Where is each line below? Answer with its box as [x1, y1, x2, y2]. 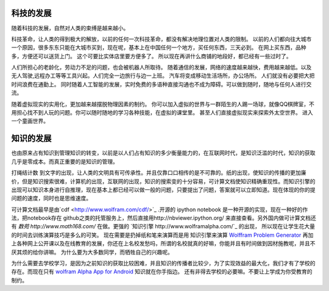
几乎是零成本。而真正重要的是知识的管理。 [11, 158, 118, 165]
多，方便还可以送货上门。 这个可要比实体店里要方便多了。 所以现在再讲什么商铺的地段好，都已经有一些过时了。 [11, 52, 292, 60]
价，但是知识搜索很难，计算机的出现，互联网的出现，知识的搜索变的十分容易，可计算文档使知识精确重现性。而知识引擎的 [11, 177, 316, 185]
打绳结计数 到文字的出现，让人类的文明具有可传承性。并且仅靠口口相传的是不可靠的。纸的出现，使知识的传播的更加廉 [11, 169, 306, 177]
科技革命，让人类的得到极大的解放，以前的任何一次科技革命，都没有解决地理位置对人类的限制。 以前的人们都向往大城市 [11, 35, 312, 43]
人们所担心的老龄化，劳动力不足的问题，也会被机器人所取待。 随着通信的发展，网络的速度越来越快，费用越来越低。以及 [11, 64, 312, 71]
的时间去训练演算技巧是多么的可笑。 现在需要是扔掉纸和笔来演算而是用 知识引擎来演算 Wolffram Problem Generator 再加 [11, 231, 314, 239]
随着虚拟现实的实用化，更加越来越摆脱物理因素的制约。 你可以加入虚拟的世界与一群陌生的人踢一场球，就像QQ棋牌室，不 [11, 100, 315, 108]
